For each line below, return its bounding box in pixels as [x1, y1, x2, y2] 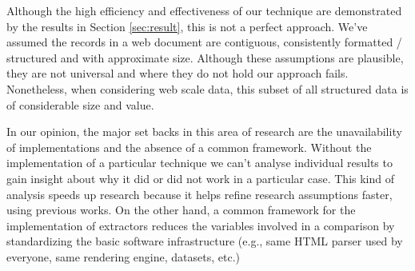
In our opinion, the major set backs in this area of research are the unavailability [6, 123, 402, 140]
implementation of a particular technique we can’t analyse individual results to [6, 154, 393, 171]
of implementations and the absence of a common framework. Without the [6, 138, 372, 155]
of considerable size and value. [6, 96, 154, 113]
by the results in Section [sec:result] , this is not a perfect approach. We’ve [6, 18, 368, 34]
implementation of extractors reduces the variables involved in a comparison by [6, 217, 395, 233]
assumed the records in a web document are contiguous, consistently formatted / [6, 34, 402, 50]
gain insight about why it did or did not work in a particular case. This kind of [6, 169, 395, 186]
